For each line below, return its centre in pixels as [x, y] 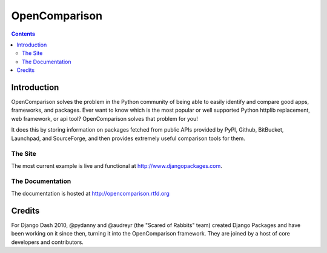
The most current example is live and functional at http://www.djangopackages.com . [117, 165]
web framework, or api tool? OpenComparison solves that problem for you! [104, 118]
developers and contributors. [48, 242]
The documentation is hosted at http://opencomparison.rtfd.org [90, 193]
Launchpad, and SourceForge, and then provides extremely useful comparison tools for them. [128, 138]
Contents [23, 34]
